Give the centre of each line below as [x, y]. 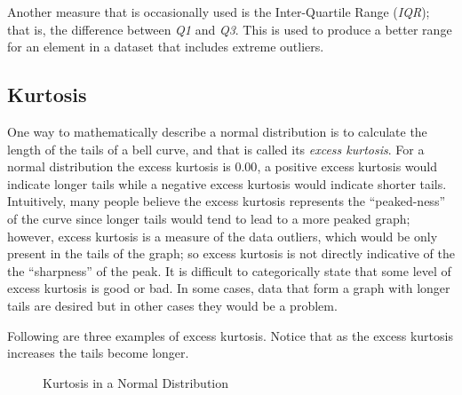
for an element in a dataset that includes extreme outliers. [166, 47]
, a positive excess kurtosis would [347, 166]
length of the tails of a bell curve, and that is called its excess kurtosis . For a [216, 149]
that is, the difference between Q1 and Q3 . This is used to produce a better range [230, 29]
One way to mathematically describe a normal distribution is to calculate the [217, 131]
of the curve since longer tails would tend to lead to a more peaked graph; [209, 218]
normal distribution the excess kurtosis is [119, 166]
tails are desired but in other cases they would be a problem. [172, 305]
